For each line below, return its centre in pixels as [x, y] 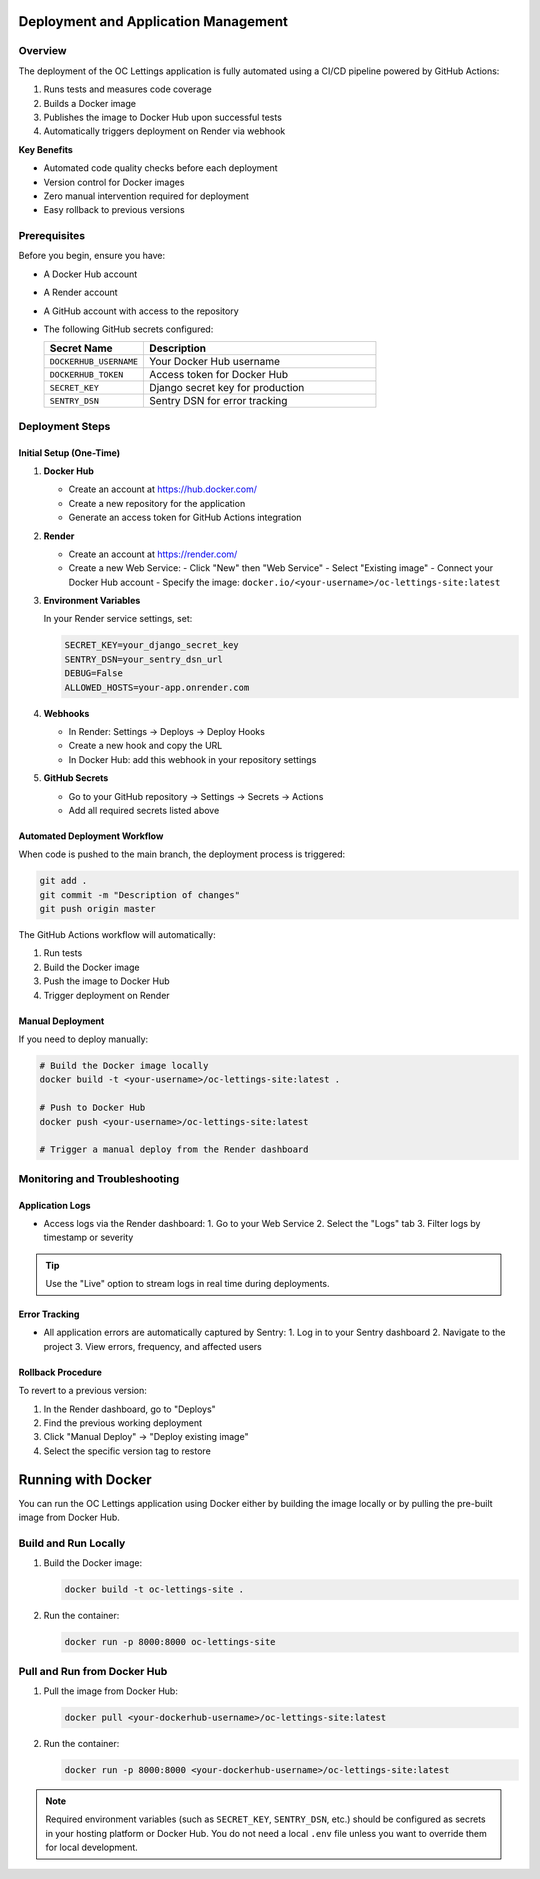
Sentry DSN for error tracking [218, 401]
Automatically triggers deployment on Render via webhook [164, 131]
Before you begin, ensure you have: [91, 256]
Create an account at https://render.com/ [153, 554]
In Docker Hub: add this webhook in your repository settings [192, 759]
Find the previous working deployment [123, 1423]
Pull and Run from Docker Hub [93, 1671]
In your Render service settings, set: [118, 619]
